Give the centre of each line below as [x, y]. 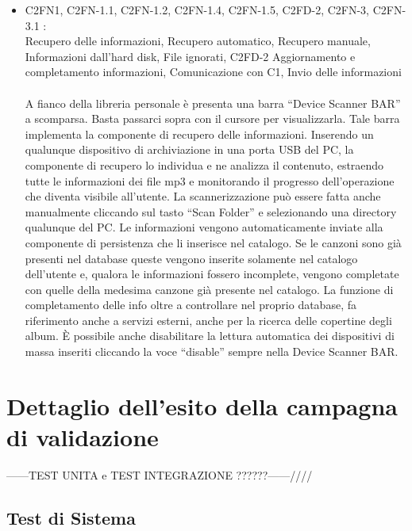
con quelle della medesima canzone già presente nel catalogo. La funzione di [209, 289]
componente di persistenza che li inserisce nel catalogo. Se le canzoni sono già [213, 242]
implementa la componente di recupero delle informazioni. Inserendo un [199, 134]
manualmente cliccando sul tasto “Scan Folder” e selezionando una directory [211, 211]
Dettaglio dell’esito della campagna [202, 405]
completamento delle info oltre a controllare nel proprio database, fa [191, 305]
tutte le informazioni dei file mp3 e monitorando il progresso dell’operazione [210, 180]
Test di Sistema [71, 517]
